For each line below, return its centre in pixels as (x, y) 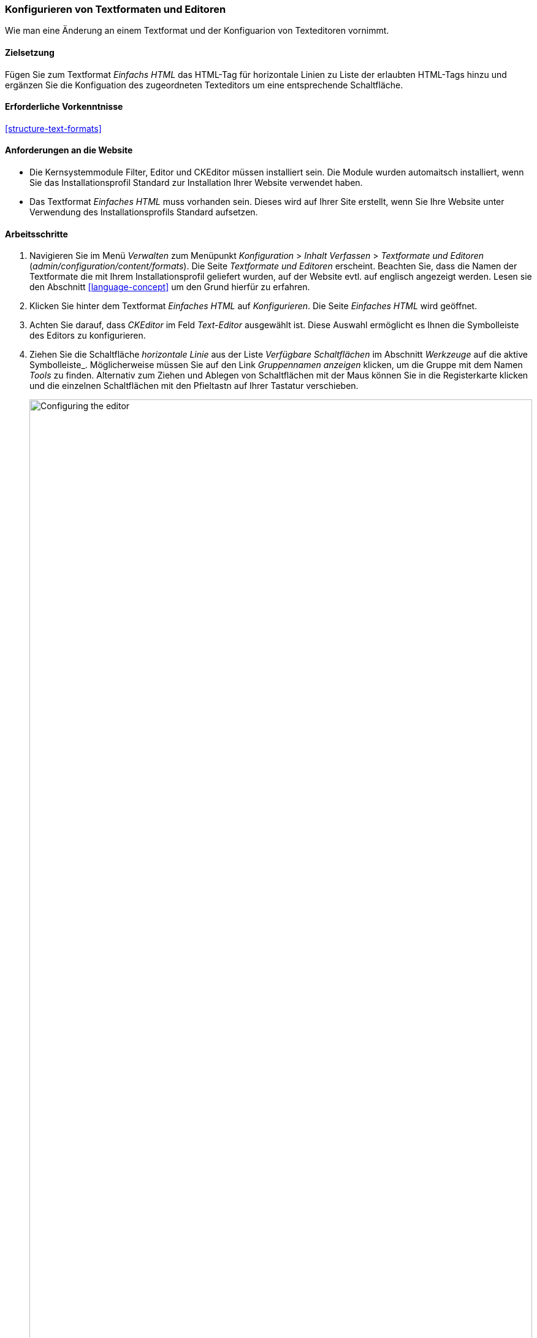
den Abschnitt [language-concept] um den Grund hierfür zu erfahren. (170, 287)
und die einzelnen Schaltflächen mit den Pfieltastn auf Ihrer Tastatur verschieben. (194, 386)
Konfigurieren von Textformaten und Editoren (116, 9)
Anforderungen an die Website (69, 150)
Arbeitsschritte (36, 234)
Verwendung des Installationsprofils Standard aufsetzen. (144, 212)
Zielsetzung (30, 52)
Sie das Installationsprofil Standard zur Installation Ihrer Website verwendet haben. (196, 183)
